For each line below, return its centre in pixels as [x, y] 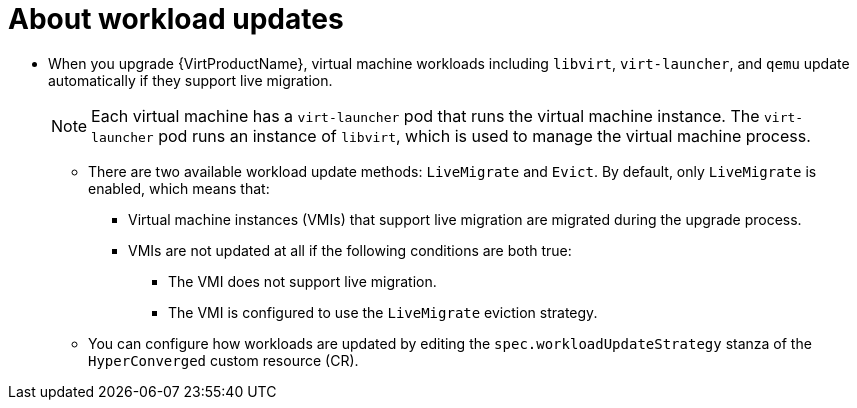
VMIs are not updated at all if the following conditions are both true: [350, 250]
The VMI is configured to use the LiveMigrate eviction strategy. [383, 312]
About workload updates [176, 19]
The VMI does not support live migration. [302, 281]
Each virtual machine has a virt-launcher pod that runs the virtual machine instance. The [425, 115]
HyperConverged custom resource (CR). [223, 360]
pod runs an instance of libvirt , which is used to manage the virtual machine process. [484, 135]
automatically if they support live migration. [190, 80]
